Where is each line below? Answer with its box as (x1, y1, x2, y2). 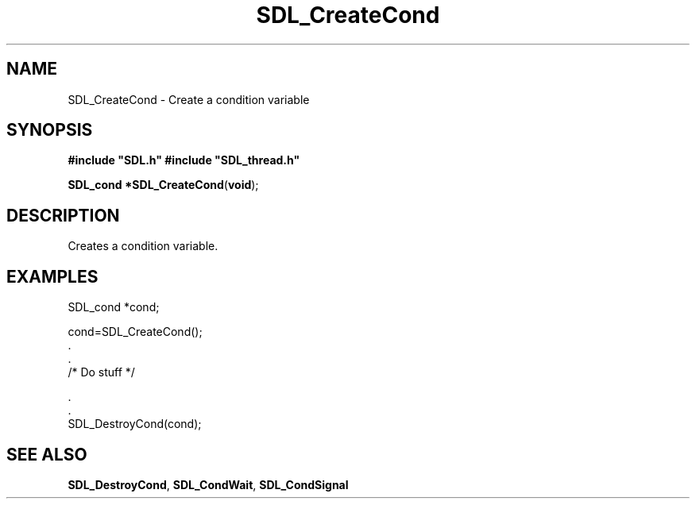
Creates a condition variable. (68, 239, 218, 253)
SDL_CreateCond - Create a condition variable (68, 92, 310, 106)
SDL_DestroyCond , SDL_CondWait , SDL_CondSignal (68, 477, 349, 492)
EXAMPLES (6, 266, 99, 287)
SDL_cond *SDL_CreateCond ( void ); (68, 178, 259, 192)
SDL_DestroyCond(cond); (68, 417, 202, 431)
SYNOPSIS (6, 120, 93, 141)
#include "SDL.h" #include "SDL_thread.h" (68, 153, 300, 168)
